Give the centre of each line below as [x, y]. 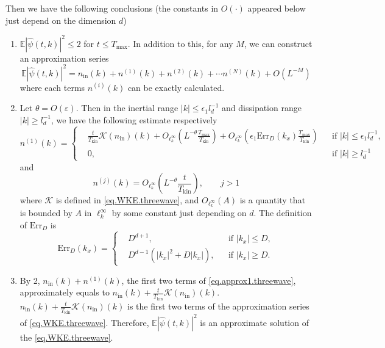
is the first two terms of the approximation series [218, 306]
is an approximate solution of [254, 322]
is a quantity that [273, 200]
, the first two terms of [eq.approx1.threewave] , [209, 280]
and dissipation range [262, 108]
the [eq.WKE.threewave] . [66, 337]
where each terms [52, 87]
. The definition [283, 213]
